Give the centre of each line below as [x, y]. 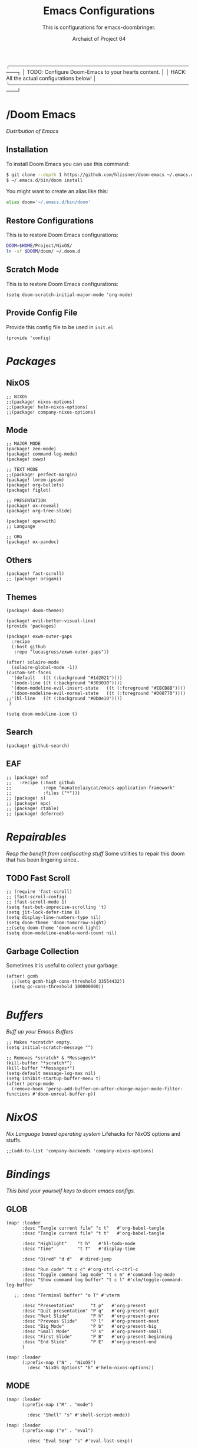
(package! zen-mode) [32, 449]
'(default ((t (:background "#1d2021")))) [67, 678]
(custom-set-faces [29, 672]
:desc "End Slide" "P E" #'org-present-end [89, 1342]
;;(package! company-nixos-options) [51, 412]
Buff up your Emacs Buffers [40, 1032]
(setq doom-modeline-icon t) [42, 714]
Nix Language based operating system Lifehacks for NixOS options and [93, 1134]
